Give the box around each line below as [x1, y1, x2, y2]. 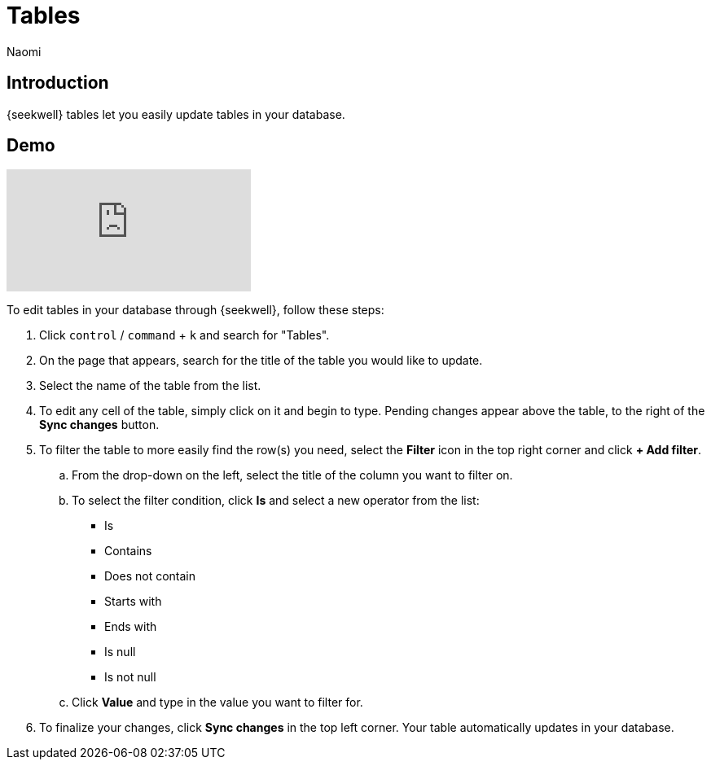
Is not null [104, 670, 156, 685]
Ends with [104, 619, 157, 634]
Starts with [104, 594, 162, 609]
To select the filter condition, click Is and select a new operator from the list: [72, 493, 480, 508]
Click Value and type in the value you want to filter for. [72, 695, 363, 710]
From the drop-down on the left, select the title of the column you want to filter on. [72, 468, 513, 483]
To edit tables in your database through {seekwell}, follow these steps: [7, 303, 384, 317]
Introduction [7, 72, 109, 94]
